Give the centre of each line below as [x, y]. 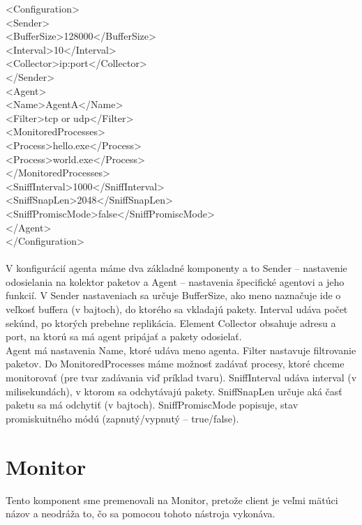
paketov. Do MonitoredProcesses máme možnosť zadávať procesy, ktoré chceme [175, 364]
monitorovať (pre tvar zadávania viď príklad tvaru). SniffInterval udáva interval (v [181, 378]
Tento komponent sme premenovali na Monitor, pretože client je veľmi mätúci [172, 500]
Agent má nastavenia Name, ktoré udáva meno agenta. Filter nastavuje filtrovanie [181, 350]
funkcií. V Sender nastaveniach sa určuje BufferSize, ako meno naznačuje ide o [173, 295]
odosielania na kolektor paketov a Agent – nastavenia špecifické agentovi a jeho [175, 281]
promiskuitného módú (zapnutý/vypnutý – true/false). [122, 418]
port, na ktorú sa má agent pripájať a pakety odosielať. [124, 336]
